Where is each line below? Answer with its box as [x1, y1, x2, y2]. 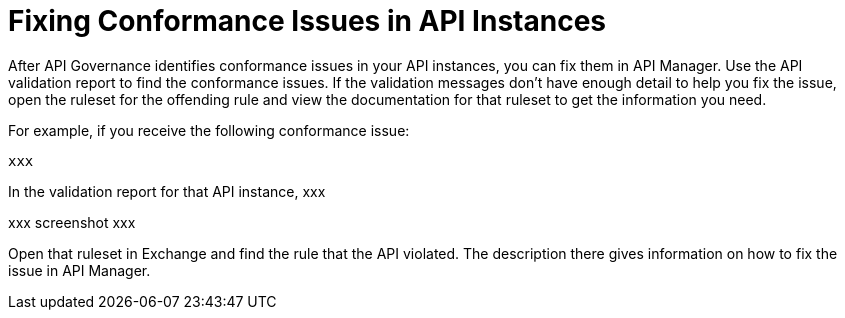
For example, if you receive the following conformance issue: [8, 121, 410, 139]
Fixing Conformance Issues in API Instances [8, 4, 606, 38]
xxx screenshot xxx [8, 213, 136, 231]
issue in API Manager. [8, 261, 151, 279]
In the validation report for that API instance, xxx [8, 182, 326, 200]
